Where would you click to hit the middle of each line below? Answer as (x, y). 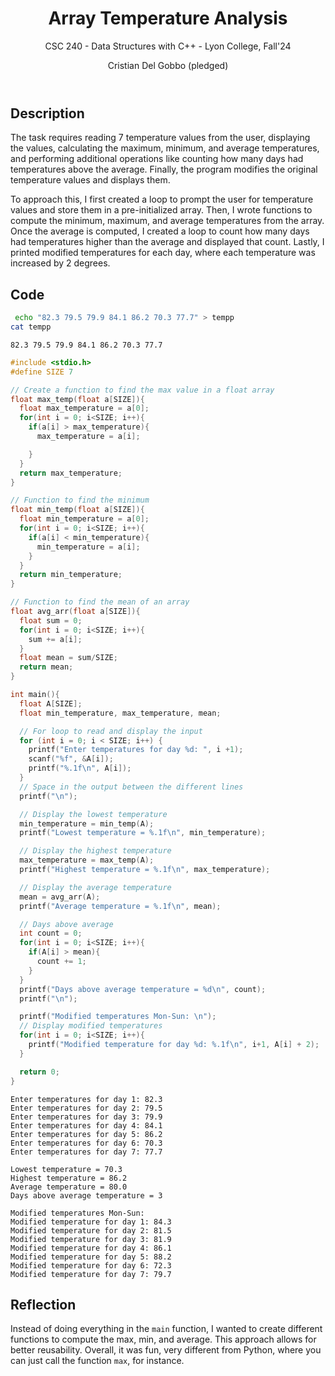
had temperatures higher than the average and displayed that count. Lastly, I (167, 242)
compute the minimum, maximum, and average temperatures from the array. (167, 221)
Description (47, 113)
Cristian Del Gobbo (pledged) (168, 65)
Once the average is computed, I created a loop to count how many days (160, 231)
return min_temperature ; (71, 575)
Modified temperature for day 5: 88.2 (91, 1257)
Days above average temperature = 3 (86, 1195)
